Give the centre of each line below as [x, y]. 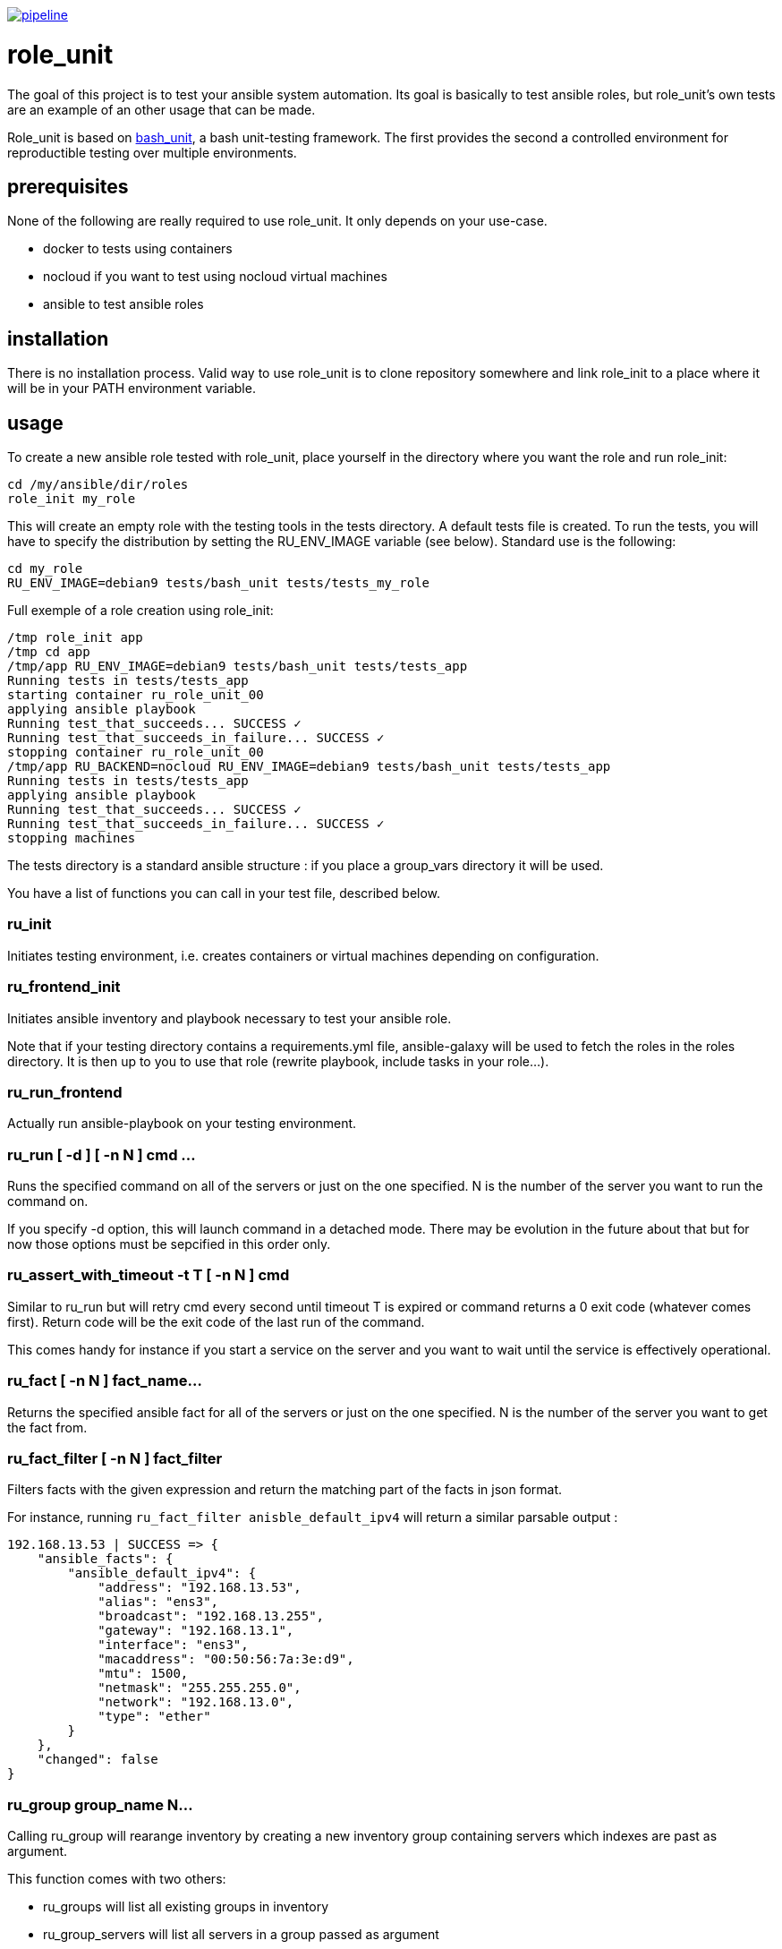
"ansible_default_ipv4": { [162, 1573]
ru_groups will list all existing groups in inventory [186, 1907]
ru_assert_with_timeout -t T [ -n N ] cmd [149, 1275]
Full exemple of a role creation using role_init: [140, 611]
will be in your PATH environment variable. [132, 389]
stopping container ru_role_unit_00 [136, 752]
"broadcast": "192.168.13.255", [211, 1616]
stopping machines [72, 838]
